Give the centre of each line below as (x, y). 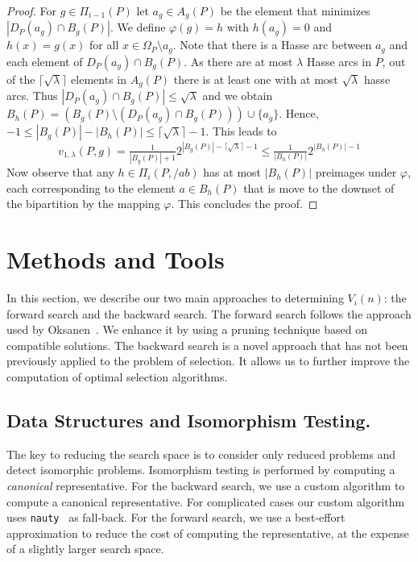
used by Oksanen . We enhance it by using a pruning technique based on (187, 329)
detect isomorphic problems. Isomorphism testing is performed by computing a (201, 470)
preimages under (356, 172)
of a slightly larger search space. (85, 549)
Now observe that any (60, 172)
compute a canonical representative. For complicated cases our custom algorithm (206, 501)
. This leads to (241, 131)
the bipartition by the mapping (83, 204)
